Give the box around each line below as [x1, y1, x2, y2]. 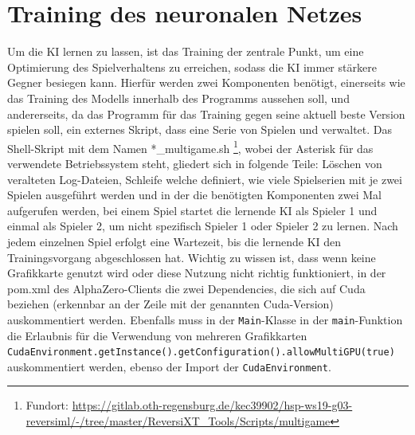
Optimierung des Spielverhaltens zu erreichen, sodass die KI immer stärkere [7, 58, 377, 75]
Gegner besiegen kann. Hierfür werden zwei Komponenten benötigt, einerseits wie [7, 74, 405, 91]
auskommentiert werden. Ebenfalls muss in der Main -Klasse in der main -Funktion [7, 311, 403, 327]
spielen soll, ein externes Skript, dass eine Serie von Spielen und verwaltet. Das [7, 121, 393, 138]
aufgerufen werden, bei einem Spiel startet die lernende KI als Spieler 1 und [7, 202, 378, 218]
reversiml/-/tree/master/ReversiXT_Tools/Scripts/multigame [25, 413, 331, 429]
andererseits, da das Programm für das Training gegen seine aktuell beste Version [7, 105, 405, 122]
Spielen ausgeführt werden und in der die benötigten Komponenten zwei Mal [7, 186, 382, 203]
